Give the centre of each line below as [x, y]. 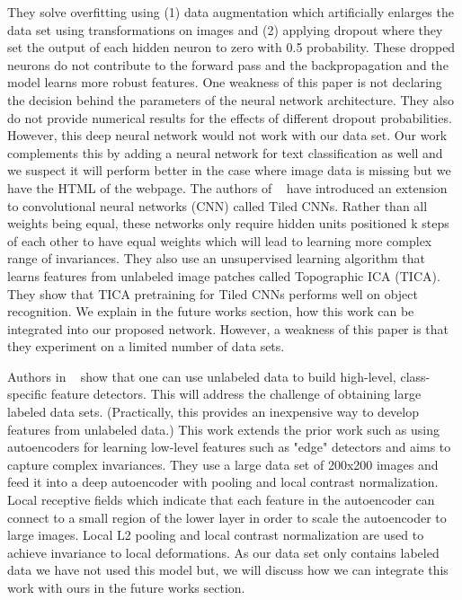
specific [27, 394]
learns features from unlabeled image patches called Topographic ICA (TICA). [224, 275]
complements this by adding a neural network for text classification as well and [225, 152]
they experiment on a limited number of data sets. [146, 346]
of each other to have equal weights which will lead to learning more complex [220, 240]
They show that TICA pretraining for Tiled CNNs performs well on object [213, 293]
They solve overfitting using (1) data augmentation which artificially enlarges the [231, 12]
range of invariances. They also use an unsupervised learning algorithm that [216, 258]
